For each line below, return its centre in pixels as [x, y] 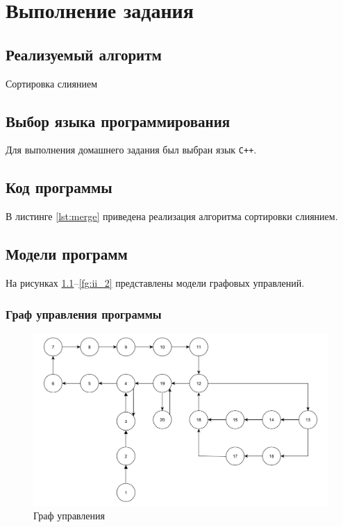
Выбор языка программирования [118, 120]
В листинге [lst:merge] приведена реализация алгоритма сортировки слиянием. [172, 216]
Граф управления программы [84, 313]
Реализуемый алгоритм [84, 54]
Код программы [59, 187]
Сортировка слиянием [52, 83]
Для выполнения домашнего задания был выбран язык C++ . [131, 150]
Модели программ [67, 254]
